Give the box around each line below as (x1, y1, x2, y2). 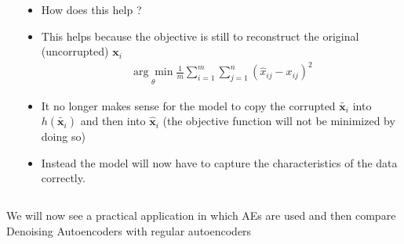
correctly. (41, 170, 86, 186)
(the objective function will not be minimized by (162, 113, 395, 129)
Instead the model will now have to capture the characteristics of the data (41, 154, 398, 170)
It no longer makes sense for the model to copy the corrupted (41, 97, 336, 113)
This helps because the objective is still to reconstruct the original (41, 27, 359, 44)
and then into (80, 113, 146, 129)
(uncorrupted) (41, 43, 109, 59)
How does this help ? (41, 2, 142, 17)
